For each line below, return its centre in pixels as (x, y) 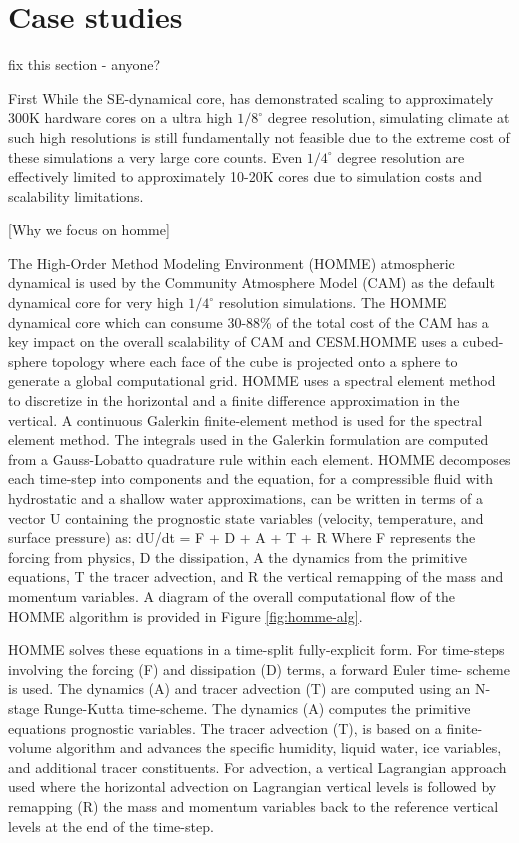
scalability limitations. (76, 195)
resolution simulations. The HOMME (332, 302)
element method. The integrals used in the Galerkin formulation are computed (248, 439)
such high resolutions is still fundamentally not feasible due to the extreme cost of (259, 136)
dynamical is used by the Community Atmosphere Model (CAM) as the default (251, 282)
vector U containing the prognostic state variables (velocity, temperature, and (246, 517)
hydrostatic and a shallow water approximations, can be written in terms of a (245, 498)
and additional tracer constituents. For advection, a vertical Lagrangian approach (257, 766)
